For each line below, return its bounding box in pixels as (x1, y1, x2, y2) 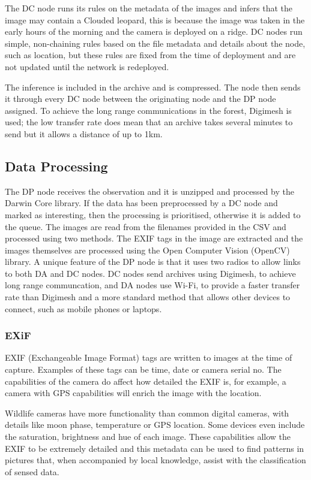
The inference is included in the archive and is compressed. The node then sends (5, 80, 301, 93)
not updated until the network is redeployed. (5, 60, 169, 73)
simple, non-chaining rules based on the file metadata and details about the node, (5, 37, 306, 49)
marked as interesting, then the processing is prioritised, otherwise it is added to (5, 208, 301, 221)
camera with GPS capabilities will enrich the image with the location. (5, 387, 262, 399)
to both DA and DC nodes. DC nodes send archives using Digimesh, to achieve (5, 267, 296, 279)
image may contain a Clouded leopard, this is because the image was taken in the (5, 13, 305, 26)
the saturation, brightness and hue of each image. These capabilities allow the (5, 430, 291, 443)
